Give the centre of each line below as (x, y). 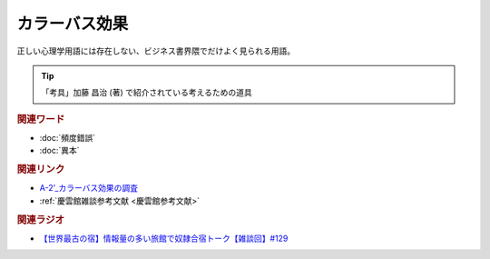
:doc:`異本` (60, 151)
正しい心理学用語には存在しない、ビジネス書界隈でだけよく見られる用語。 (156, 51)
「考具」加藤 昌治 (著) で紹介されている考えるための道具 (147, 93)
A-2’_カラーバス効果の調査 (89, 188)
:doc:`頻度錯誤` (68, 137)
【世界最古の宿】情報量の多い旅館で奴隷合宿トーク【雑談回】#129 (164, 238)
